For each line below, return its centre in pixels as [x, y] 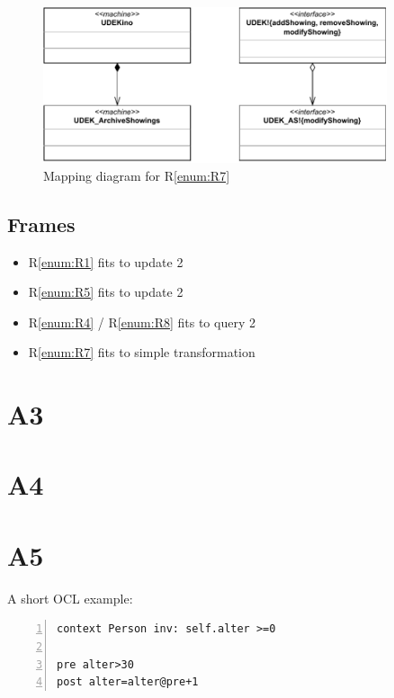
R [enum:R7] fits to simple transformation [142, 352]
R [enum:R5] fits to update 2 [106, 292]
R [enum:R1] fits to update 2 [106, 261]
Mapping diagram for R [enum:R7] [137, 175]
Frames [41, 224]
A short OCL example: [70, 598]
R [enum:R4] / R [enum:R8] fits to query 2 [142, 322]
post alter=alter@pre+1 [128, 682]
